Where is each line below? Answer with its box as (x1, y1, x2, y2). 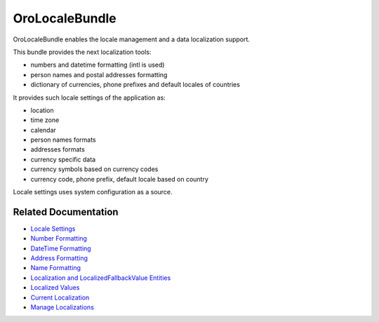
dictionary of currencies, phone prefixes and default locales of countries (30, 81, 240, 89)
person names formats (30, 135, 96, 144)
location (30, 106, 54, 114)
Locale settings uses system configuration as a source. (13, 188, 173, 196)
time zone (30, 116, 60, 124)
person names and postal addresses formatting (30, 70, 168, 79)
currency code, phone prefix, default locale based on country (30, 175, 208, 183)
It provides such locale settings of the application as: (13, 93, 166, 102)
